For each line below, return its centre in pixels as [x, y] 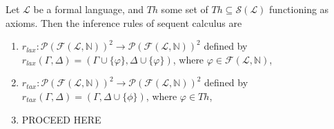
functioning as [299, 9]
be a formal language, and [89, 9]
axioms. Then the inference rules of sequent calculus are [124, 22]
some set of [185, 9]
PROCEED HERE [61, 119]
